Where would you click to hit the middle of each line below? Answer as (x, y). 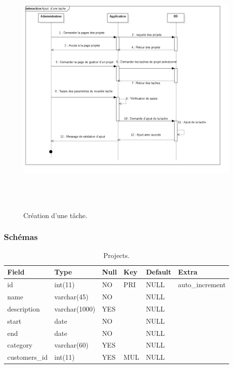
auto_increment (202, 285)
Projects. (116, 255)
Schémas (21, 237)
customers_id (28, 357)
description (24, 308)
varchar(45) (72, 297)
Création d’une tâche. (55, 215)
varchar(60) (72, 345)
